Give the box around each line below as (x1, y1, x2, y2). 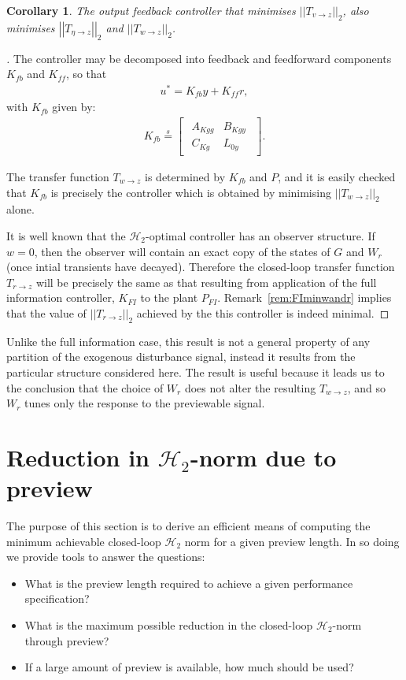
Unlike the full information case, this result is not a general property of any (6, 333, 371, 349)
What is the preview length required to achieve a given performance (24, 574, 353, 591)
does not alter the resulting (184, 379, 316, 396)
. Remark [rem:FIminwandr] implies (217, 289, 392, 306)
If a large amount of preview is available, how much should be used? (24, 659, 354, 675)
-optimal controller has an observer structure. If (146, 227, 375, 243)
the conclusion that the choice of (6, 379, 164, 396)
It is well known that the (6, 227, 126, 243)
